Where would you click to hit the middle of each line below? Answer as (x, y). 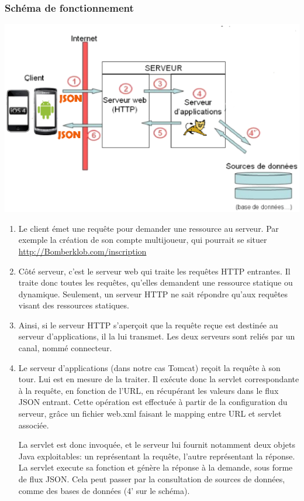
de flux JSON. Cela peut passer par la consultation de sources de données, (152, 479)
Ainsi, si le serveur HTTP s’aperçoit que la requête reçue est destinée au (148, 325)
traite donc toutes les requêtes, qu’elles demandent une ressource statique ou (156, 282)
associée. (34, 425)
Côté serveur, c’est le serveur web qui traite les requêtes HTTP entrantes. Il (154, 271)
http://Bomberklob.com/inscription (82, 251)
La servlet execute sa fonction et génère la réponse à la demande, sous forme (156, 467)
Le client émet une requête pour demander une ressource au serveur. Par (148, 228)
